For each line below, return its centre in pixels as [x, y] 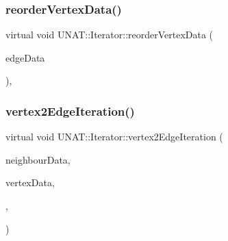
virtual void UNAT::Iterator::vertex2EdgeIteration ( [114, 137]
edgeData [25, 57]
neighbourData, [38, 159]
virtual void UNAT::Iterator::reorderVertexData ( [110, 35]
